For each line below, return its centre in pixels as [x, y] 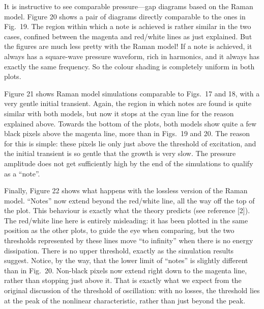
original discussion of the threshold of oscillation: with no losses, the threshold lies [132, 290]
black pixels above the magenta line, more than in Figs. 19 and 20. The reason [127, 133]
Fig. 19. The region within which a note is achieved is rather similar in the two [128, 26]
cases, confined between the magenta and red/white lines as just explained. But [128, 36]
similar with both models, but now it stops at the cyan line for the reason [119, 113]
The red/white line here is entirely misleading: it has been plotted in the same [126, 220]
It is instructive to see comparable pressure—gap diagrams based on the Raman [129, 6]
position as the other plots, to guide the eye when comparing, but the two [119, 230]
